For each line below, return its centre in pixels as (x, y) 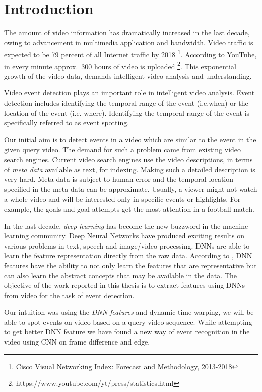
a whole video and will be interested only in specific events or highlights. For (122, 199)
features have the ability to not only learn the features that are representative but (130, 265)
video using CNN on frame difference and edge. (77, 342)
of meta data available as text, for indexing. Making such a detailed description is (130, 169)
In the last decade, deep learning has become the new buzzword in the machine (126, 226)
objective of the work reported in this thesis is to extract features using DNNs (125, 285)
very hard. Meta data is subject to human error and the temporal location (119, 179)
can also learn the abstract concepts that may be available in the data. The (120, 275)
